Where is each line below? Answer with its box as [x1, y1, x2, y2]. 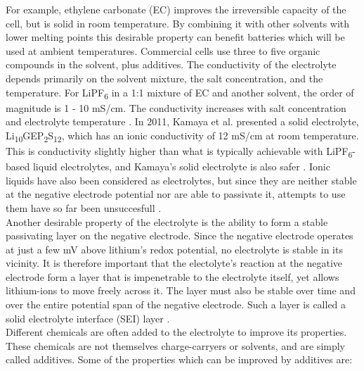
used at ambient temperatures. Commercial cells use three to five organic [6, 43, 320, 58]
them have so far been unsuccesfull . [6, 200, 162, 215]
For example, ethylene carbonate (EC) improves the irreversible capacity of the [6, 2, 346, 16]
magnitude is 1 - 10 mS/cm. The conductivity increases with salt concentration [6, 100, 346, 115]
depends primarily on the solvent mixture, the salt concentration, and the [6, 70, 323, 85]
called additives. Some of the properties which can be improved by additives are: [6, 352, 353, 367]
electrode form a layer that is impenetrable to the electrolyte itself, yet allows [6, 269, 339, 284]
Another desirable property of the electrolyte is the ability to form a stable [6, 214, 328, 229]
